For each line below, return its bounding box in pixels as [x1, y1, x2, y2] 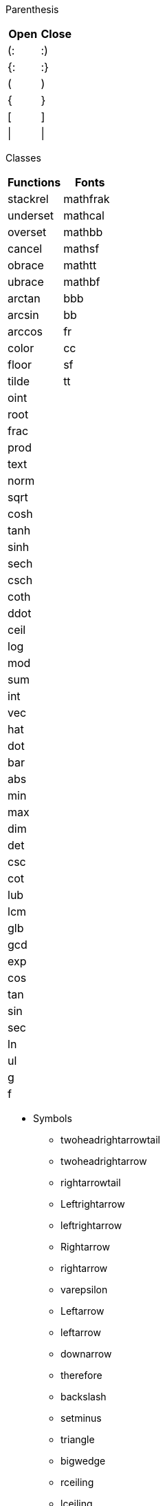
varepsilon [60, 1284, 108, 1295]
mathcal [63, 209, 104, 222]
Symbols [33, 1112, 72, 1124]
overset [8, 225, 47, 239]
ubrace [8, 275, 44, 289]
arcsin [8, 308, 39, 322]
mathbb [63, 225, 103, 239]
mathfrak [63, 192, 110, 206]
